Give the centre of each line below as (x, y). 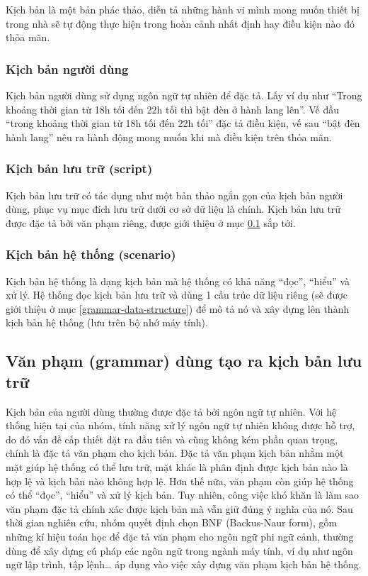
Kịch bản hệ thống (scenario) (91, 254)
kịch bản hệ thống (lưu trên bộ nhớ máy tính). (107, 322)
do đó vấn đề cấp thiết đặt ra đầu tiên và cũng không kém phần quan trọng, (172, 439)
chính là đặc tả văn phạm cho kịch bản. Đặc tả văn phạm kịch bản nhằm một (175, 453)
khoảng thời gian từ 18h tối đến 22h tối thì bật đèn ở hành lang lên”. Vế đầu (173, 109)
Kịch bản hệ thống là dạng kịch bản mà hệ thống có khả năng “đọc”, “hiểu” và (178, 281)
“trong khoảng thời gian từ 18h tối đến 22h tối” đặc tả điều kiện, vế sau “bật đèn (183, 123)
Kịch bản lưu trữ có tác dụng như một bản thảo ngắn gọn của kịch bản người (174, 195)
